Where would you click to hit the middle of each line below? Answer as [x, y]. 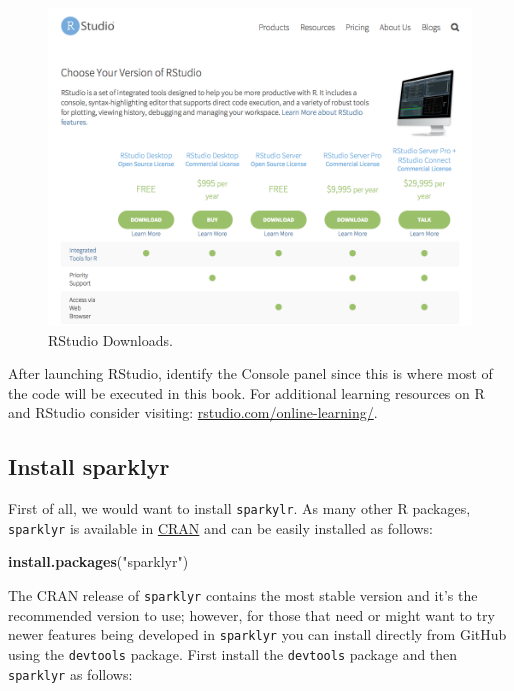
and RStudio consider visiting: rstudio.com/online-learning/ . [193, 412]
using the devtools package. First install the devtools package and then [233, 653]
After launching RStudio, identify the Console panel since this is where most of [250, 373]
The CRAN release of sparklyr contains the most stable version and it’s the [243, 595]
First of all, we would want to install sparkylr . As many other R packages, [239, 508]
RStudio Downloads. [110, 339]
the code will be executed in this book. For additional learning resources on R [246, 392]
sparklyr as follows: [70, 673]
